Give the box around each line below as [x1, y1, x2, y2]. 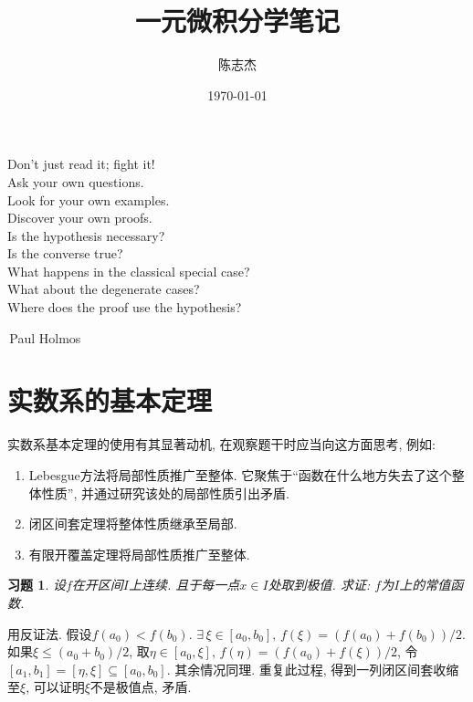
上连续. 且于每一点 [129, 575, 240, 594]
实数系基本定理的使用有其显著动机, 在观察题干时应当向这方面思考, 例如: [7, 435, 436, 454]
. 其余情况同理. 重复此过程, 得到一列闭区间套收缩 [166, 659, 459, 678]
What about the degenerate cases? [7, 279, 200, 299]
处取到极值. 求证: [268, 575, 371, 594]
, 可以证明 [26, 677, 85, 697]
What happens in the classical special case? [7, 261, 250, 280]
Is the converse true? [7, 244, 123, 263]
